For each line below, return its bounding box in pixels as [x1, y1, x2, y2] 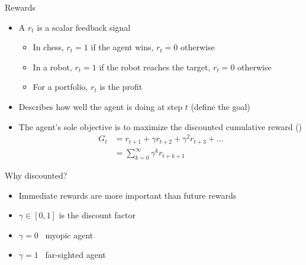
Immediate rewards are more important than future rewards [18, 189, 237, 201]
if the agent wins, [91, 41, 154, 53]
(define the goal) [191, 100, 250, 112]
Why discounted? [5, 169, 67, 182]
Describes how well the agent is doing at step [18, 100, 183, 112]
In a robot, [33, 60, 72, 73]
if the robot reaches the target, [99, 60, 211, 73]
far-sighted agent [45, 248, 106, 261]
